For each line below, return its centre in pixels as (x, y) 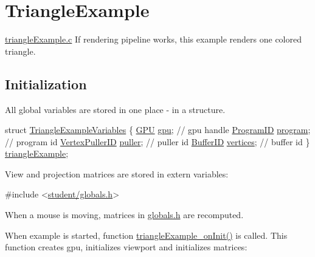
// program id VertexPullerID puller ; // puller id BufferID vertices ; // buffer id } (157, 141)
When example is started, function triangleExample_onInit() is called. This (146, 235)
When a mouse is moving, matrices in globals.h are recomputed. (124, 215)
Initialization (46, 84)
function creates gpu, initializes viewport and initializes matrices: (126, 247)
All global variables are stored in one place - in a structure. (115, 109)
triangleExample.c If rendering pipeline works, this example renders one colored (154, 39)
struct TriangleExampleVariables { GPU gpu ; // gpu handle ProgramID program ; (158, 130)
